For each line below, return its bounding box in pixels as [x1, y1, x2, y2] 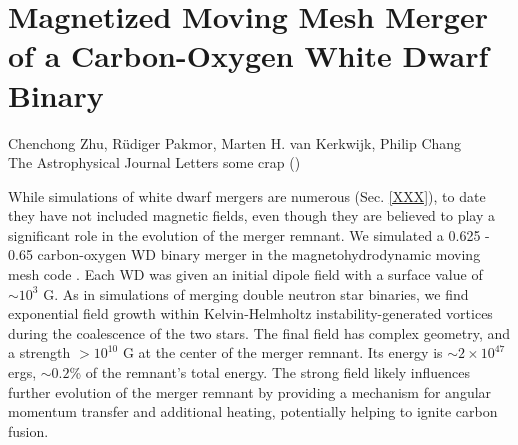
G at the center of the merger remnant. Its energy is [122, 342, 443, 363]
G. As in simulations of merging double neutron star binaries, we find [43, 283, 469, 304]
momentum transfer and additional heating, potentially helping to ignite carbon [8, 401, 498, 422]
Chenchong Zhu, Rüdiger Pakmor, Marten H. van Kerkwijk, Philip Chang [8, 132, 462, 153]
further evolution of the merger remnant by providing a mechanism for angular [8, 381, 492, 402]
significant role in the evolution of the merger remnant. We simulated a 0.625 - [8, 224, 490, 245]
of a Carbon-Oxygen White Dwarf [8, 35, 489, 76]
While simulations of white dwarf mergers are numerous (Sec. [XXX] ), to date [8, 185, 486, 206]
